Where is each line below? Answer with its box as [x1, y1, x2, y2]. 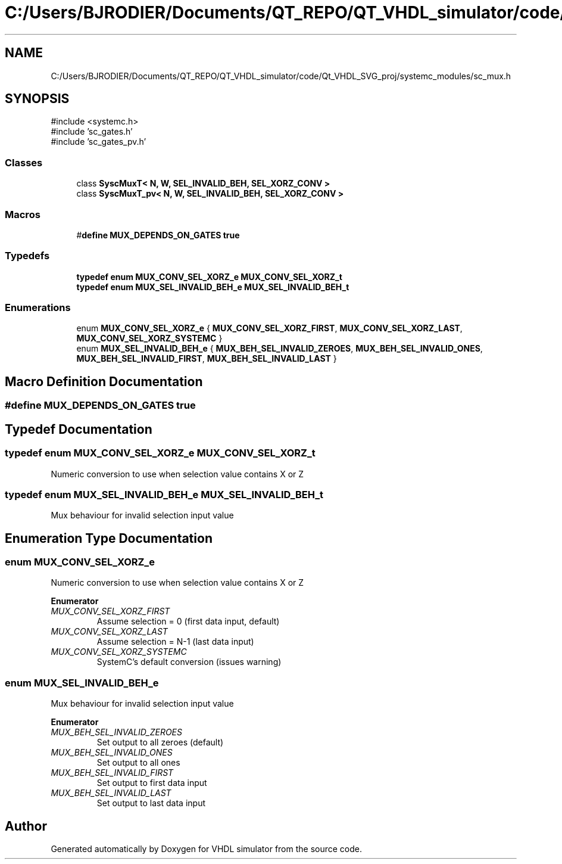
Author [5, 818, 47, 834]
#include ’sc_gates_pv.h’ [51, 136, 146, 147]
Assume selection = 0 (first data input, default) [96, 616, 280, 627]
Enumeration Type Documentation [5, 530, 213, 546]
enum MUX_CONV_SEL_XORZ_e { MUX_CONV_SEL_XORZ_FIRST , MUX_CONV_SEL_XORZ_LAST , [76, 323, 463, 334]
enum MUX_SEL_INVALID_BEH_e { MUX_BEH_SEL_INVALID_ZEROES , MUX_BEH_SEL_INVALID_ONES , [76, 343, 483, 354]
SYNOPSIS [5, 91, 70, 107]
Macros [5, 208, 40, 220]
